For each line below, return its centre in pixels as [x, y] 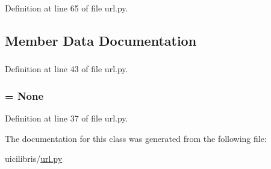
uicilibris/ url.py [34, 158]
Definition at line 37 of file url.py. [67, 118]
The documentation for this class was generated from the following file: [136, 138]
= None [24, 95]
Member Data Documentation [101, 40]
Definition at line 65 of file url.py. [67, 8]
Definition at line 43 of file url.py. [67, 69]
